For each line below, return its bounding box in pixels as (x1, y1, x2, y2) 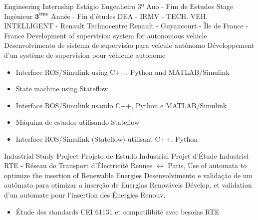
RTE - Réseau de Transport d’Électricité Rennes (4, 160, 153, 171)
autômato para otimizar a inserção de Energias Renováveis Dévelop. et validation (4, 180, 252, 190)
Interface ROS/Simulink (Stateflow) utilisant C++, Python (15, 133, 198, 144)
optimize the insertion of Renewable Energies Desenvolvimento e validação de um (4, 170, 253, 180)
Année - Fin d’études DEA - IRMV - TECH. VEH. (51, 10, 208, 21)
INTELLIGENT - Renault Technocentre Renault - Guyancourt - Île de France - (4, 20, 248, 31)
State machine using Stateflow (15, 83, 108, 94)
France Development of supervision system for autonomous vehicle (4, 30, 207, 40)
